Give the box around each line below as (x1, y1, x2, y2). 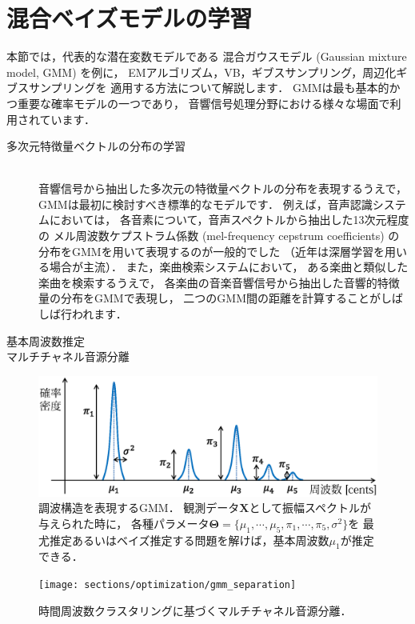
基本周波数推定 (6, 332, 85, 349)
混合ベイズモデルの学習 (6, 2, 253, 34)
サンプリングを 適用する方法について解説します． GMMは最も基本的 (28, 79, 389, 96)
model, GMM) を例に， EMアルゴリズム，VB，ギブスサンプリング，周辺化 (6, 63, 397, 80)
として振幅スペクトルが (249, 499, 372, 516)
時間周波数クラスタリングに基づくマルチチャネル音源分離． (38, 602, 352, 618)
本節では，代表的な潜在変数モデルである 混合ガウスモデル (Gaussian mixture (6, 48, 407, 65)
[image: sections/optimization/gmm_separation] (38, 578, 297, 590)
